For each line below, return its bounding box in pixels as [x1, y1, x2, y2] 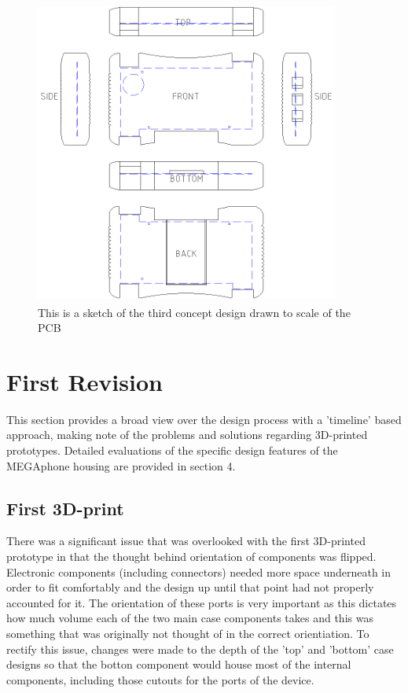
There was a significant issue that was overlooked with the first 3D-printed [6, 533, 366, 549]
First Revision [6, 365, 163, 397]
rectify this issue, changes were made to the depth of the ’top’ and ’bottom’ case [6, 640, 394, 657]
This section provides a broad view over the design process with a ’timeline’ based [6, 411, 402, 427]
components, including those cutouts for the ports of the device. [6, 671, 314, 687]
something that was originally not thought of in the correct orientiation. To [6, 625, 369, 641]
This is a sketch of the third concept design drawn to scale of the [38, 304, 351, 320]
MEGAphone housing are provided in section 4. [6, 457, 236, 474]
